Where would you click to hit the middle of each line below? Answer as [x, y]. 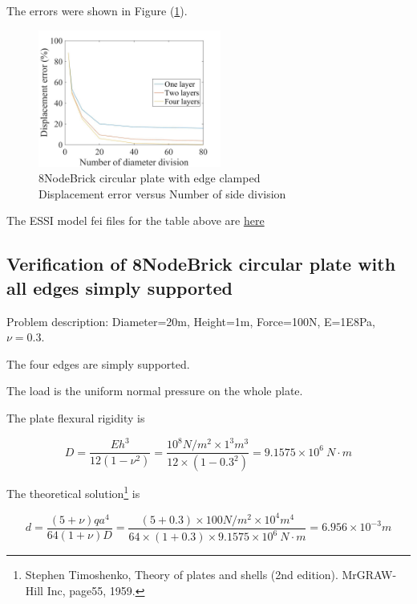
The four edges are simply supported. [98, 363]
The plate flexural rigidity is [76, 418]
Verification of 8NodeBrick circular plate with [201, 264]
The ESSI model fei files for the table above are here [136, 220]
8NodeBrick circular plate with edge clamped [150, 178]
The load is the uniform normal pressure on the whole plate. [155, 391]
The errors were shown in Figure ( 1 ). [97, 10]
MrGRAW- [369, 575]
